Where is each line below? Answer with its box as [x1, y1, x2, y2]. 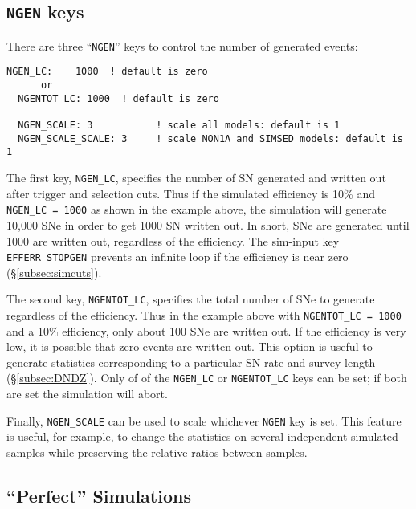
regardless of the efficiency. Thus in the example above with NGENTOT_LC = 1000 [6, 307, 402, 324]
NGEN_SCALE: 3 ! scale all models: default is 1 [18, 120, 341, 132]
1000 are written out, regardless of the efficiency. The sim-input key [6, 232, 340, 249]
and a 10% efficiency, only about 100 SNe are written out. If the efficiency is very [6, 322, 406, 339]
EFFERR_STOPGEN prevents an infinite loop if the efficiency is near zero [6, 248, 349, 265]
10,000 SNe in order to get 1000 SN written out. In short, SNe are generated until [6, 216, 410, 233]
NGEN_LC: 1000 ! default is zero [6, 66, 208, 78]
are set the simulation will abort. [6, 385, 168, 402]
